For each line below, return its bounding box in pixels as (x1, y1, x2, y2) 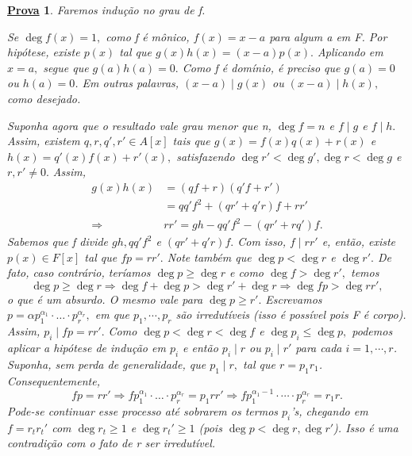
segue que (43, 59, 89, 75)
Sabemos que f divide (7, 233, 109, 250)
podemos (352, 323, 393, 339)
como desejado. (7, 90, 81, 106)
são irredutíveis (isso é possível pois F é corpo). (175, 306, 406, 323)
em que (94, 306, 130, 323)
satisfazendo (176, 148, 235, 164)
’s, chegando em (291, 402, 368, 419)
